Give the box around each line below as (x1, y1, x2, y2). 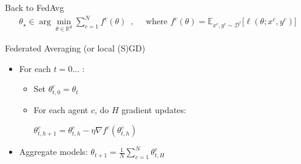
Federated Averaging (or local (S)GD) (5, 41, 146, 54)
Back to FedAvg (5, 1, 64, 13)
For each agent (33, 103, 89, 116)
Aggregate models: (19, 145, 88, 158)
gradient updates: (121, 103, 186, 116)
